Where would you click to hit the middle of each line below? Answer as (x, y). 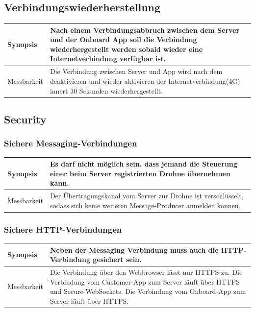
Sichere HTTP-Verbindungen (63, 229)
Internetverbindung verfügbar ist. (108, 59)
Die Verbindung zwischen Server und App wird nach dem (136, 71)
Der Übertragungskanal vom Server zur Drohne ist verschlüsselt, (147, 196)
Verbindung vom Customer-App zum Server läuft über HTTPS (145, 281)
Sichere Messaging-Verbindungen (71, 143)
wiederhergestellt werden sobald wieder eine (126, 49)
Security (25, 119)
